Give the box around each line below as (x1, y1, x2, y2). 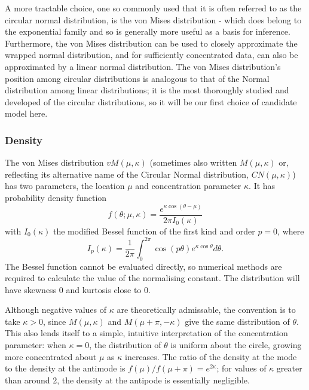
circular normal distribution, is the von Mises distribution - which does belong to (5, 13, 302, 26)
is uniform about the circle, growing (170, 339, 302, 351)
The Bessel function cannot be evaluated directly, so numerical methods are (5, 260, 282, 272)
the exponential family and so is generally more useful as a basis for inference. (5, 25, 290, 38)
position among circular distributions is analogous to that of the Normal (5, 72, 270, 84)
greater (276, 362, 302, 374)
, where (277, 224, 304, 237)
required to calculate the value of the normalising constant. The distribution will (5, 272, 300, 284)
